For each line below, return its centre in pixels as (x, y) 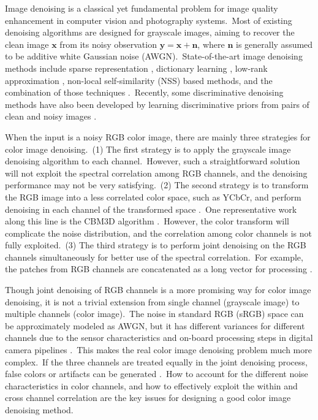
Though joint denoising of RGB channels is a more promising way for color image (158, 290)
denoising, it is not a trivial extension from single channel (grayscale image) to (152, 301)
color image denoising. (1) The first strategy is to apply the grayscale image (148, 149)
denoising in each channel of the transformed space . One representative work (151, 209)
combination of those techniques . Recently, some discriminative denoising (144, 92)
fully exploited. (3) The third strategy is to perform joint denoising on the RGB (156, 245)
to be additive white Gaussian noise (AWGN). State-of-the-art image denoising (154, 56)
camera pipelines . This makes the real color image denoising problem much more (158, 350)
